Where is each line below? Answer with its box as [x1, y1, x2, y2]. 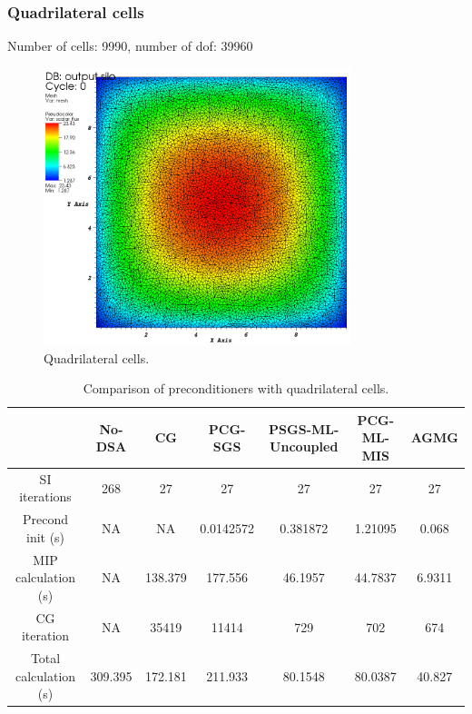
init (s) [25, 527, 65, 546]
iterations [19, 487, 72, 506]
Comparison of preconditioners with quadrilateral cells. [83, 379, 389, 398]
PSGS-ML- [269, 419, 339, 438]
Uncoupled [270, 437, 339, 456]
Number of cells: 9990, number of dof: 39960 [7, 36, 253, 55]
